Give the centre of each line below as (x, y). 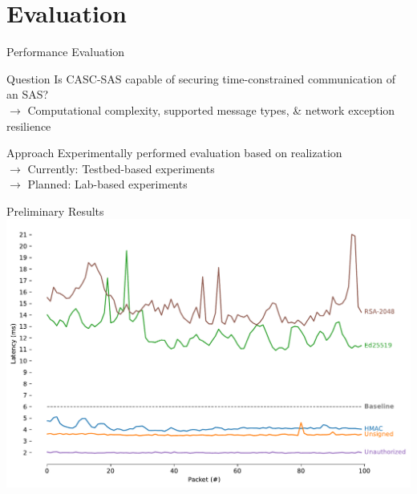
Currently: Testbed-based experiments (121, 168)
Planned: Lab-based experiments (107, 184)
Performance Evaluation (66, 52)
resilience (29, 126)
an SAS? (28, 94)
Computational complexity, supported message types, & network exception (211, 109)
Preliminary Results (55, 211)
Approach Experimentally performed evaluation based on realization (174, 153)
